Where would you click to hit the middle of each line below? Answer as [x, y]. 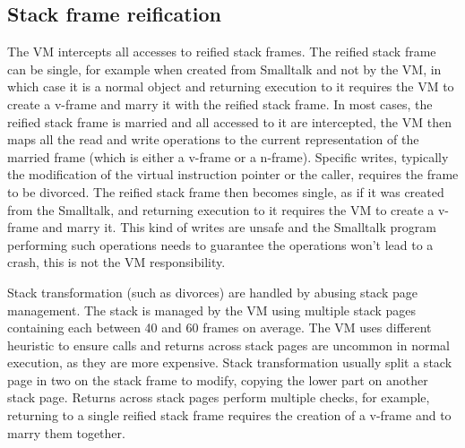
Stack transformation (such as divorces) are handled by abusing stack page [212, 292]
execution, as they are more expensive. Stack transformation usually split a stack [230, 362]
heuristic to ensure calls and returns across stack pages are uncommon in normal [228, 345]
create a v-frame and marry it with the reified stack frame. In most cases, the [220, 103]
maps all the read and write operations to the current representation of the [213, 139]
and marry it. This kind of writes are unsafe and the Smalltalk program [239, 227]
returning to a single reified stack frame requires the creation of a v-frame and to [229, 415]
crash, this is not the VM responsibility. [116, 262]
